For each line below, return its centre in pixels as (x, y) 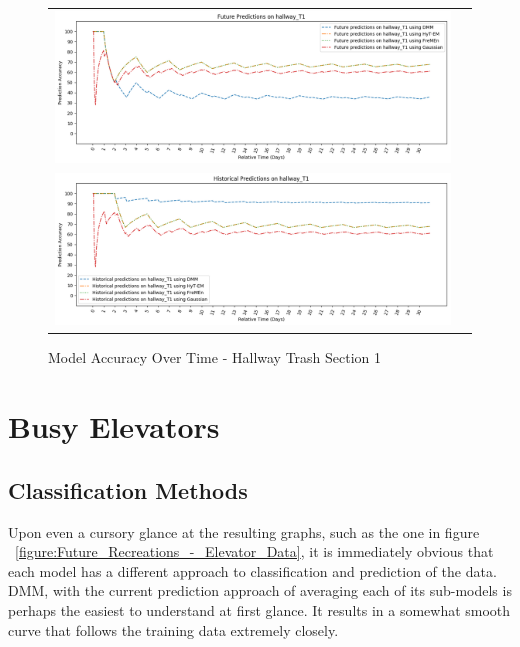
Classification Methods (128, 489)
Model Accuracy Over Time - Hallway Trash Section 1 (215, 357)
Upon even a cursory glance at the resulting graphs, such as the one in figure (244, 531)
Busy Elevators (114, 426)
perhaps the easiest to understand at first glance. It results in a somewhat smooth (259, 609)
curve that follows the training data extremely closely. (173, 629)
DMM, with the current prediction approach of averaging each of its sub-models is (260, 590)
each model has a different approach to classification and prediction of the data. (252, 570)
